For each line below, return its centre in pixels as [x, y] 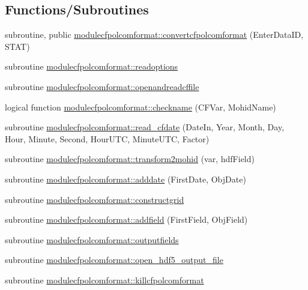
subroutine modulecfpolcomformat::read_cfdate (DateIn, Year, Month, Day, [145, 127]
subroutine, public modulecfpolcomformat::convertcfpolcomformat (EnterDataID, [154, 35]
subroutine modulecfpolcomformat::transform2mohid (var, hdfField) [130, 159]
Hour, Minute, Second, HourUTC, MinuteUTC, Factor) [107, 138]
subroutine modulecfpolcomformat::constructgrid [95, 199]
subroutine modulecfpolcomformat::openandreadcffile [102, 86]
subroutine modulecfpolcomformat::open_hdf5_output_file [114, 260]
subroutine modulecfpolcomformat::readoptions [92, 66]
